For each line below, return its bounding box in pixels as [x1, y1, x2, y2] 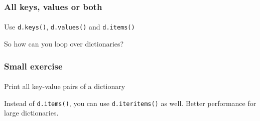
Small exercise [4, 59, 63, 72]
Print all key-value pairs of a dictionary [4, 81, 125, 91]
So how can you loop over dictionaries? [4, 38, 124, 49]
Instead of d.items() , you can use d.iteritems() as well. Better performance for [4, 97, 256, 108]
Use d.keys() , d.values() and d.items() [4, 21, 135, 32]
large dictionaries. [4, 107, 59, 118]
